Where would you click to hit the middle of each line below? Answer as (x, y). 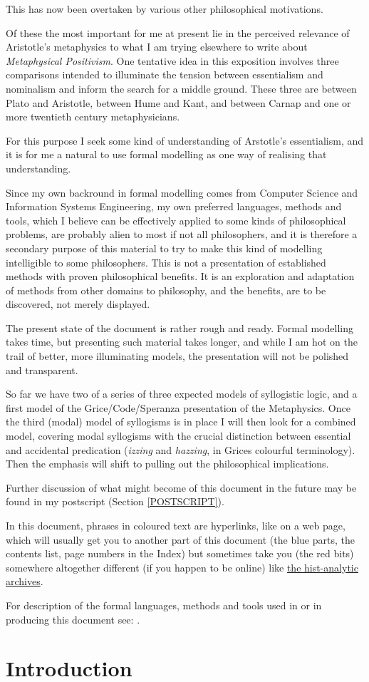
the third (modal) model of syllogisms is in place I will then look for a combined (181, 422)
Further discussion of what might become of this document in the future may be (181, 487)
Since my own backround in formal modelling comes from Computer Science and (182, 192)
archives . (25, 581)
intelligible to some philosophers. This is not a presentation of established (166, 262)
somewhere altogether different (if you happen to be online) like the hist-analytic (182, 567)
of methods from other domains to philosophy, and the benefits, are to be (166, 290)
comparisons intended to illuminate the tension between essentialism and (165, 74)
